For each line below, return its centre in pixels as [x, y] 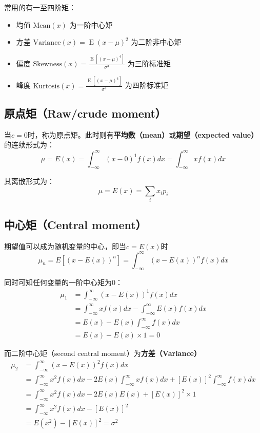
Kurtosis [46, 86]
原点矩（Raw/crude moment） [85, 113]
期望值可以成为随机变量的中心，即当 [65, 246]
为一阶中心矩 [91, 24]
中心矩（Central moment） [75, 224]
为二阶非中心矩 [156, 42]
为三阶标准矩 [149, 63]
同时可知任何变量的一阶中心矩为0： [63, 282]
